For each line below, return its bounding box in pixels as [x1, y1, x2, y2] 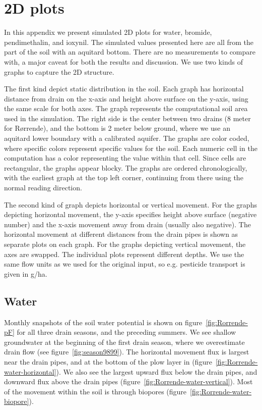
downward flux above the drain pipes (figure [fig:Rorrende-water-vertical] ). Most [4, 376, 253, 387]
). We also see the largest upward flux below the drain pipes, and [56, 366, 257, 377]
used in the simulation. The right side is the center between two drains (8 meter [4, 113, 251, 123]
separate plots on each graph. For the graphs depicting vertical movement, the [4, 239, 246, 249]
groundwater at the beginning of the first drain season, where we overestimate [4, 336, 245, 347]
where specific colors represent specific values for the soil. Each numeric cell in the [4, 142, 257, 153]
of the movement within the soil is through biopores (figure [4, 386, 187, 396]
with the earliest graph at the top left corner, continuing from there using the [4, 172, 243, 183]
